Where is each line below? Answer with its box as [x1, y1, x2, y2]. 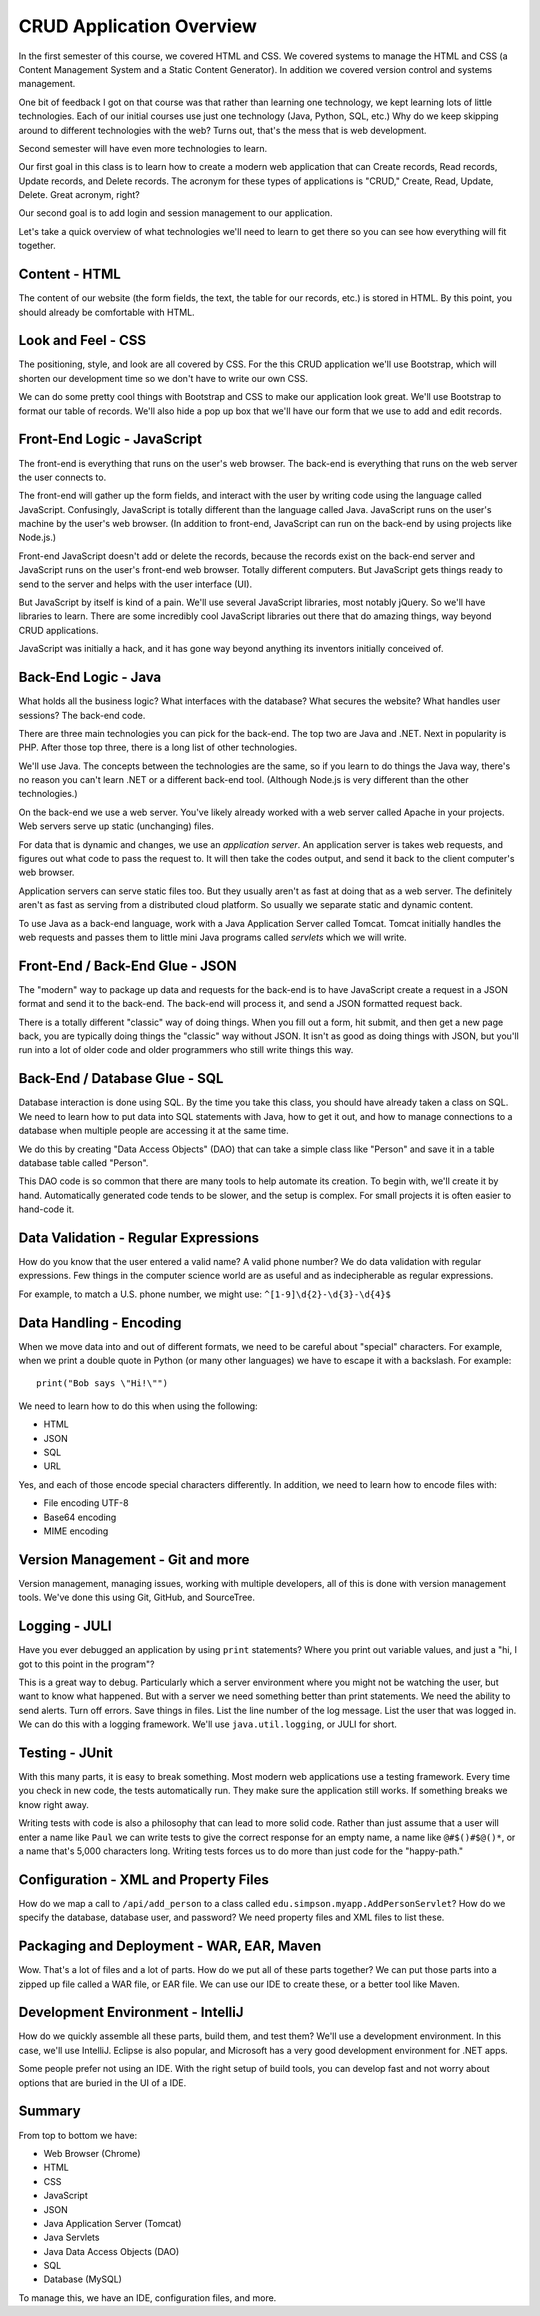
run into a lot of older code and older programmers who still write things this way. [18, 1044, 354, 1056]
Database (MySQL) [43, 2273, 122, 2285]
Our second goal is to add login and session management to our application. [18, 207, 333, 219]
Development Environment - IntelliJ [18, 2004, 244, 2021]
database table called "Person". [18, 1156, 149, 1169]
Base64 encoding [43, 1511, 117, 1523]
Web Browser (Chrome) [43, 2147, 141, 2159]
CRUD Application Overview [18, 15, 257, 37]
